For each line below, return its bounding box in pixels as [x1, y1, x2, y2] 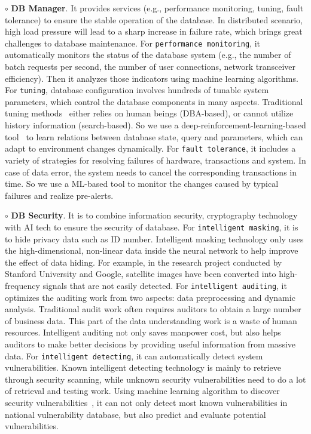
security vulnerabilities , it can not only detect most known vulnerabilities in [5, 396, 288, 408]
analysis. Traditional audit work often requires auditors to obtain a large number [5, 303, 301, 315]
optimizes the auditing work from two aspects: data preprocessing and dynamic [5, 291, 295, 303]
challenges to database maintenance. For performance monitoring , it [5, 36, 260, 49]
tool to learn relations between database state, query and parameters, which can [5, 130, 303, 143]
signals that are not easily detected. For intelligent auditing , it [42, 279, 287, 291]
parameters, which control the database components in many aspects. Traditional [5, 95, 303, 107]
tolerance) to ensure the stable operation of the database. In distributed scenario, [5, 13, 303, 26]
